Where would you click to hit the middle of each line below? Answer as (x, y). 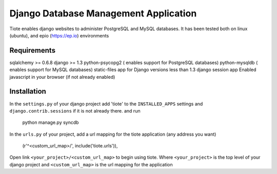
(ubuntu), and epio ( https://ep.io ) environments (59, 35)
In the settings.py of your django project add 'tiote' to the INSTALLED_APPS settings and (106, 104)
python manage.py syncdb (51, 122)
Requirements (33, 50)
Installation (28, 91)
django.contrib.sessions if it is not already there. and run (75, 111)
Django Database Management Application (103, 13)
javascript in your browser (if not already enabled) (62, 77)
